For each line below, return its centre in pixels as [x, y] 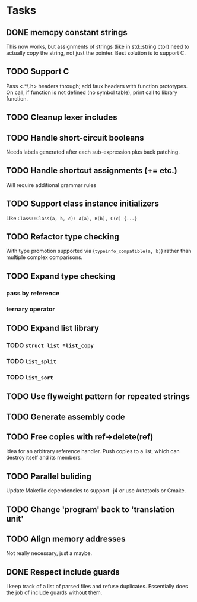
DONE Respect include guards [63, 572]
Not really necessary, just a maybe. [49, 553]
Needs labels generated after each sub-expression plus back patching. [93, 152]
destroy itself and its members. [44, 458]
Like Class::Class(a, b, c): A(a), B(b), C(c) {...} [72, 218]
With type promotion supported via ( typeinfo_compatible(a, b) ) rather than [99, 251]
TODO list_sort [30, 377]
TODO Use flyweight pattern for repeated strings [98, 397]
